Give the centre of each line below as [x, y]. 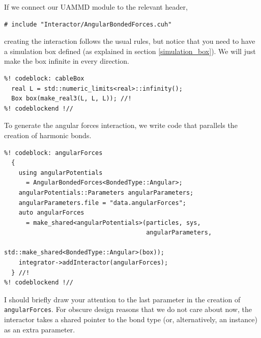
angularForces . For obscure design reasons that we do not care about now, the [128, 309]
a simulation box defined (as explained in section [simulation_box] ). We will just [130, 51]
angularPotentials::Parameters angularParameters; [106, 192]
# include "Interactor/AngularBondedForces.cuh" [88, 24]
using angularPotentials [61, 173]
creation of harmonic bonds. [48, 135]
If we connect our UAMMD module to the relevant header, [96, 7]
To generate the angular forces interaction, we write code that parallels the [121, 125]
